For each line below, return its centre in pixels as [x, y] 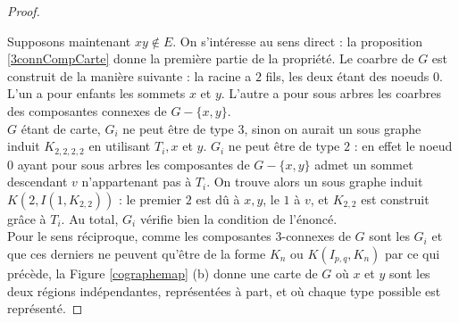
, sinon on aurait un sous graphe [333, 128]
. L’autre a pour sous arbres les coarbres [331, 93]
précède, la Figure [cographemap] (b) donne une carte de [163, 273]
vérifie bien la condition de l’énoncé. [238, 218]
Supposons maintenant [69, 41]
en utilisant [120, 146]
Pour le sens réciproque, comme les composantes [139, 236]
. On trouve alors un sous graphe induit [315, 182]
